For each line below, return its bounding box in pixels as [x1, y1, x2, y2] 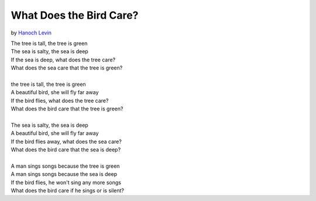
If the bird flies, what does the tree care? [11, 97, 109, 104]
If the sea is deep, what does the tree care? [11, 56, 116, 63]
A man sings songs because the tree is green [11, 162, 120, 169]
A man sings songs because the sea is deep [11, 171, 117, 178]
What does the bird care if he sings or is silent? [11, 187, 125, 194]
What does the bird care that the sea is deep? [11, 146, 121, 153]
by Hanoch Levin [11, 29, 52, 36]
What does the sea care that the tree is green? [11, 64, 123, 71]
